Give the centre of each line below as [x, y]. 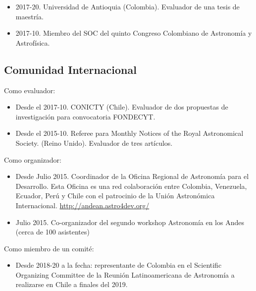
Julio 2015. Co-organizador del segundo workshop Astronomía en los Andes [130, 222]
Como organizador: [33, 159]
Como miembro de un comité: [49, 248]
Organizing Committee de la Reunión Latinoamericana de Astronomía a [125, 274]
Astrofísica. [33, 42]
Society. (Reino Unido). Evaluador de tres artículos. [94, 143]
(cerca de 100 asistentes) [52, 232]
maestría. [29, 16]
